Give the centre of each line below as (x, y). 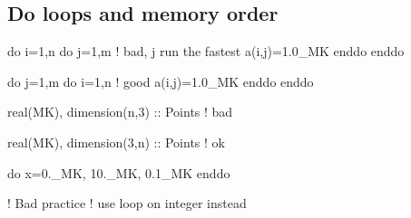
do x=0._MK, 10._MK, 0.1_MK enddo (119, 172)
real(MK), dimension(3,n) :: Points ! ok (116, 142)
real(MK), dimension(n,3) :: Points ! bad (120, 112)
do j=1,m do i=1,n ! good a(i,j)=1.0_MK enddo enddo (161, 81)
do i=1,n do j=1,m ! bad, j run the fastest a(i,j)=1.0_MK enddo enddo (206, 51)
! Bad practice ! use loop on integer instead (127, 203)
